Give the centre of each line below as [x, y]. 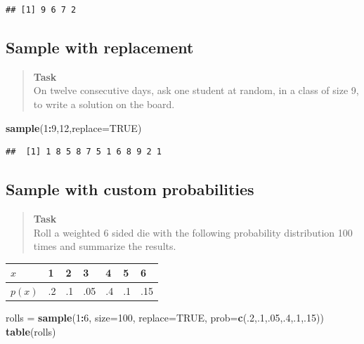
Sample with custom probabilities [130, 189]
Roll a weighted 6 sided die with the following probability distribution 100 [193, 232]
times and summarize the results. [105, 246]
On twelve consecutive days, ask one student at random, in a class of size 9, [196, 90]
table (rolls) [31, 331]
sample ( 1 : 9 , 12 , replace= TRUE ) [74, 127]
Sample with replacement [100, 47]
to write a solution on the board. [104, 104]
